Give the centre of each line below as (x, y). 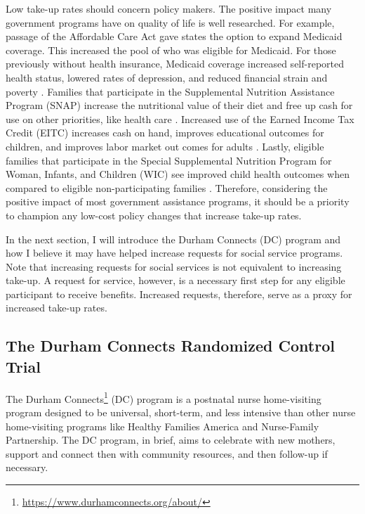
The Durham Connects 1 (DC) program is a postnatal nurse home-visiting (164, 397)
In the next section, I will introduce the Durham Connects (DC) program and (173, 239)
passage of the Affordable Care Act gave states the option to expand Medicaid (174, 36)
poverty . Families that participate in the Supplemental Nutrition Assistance (170, 91)
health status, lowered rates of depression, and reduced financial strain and (167, 77)
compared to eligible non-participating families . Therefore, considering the (167, 187)
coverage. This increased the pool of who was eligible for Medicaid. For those (171, 50)
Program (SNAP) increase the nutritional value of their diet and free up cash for (179, 105)
